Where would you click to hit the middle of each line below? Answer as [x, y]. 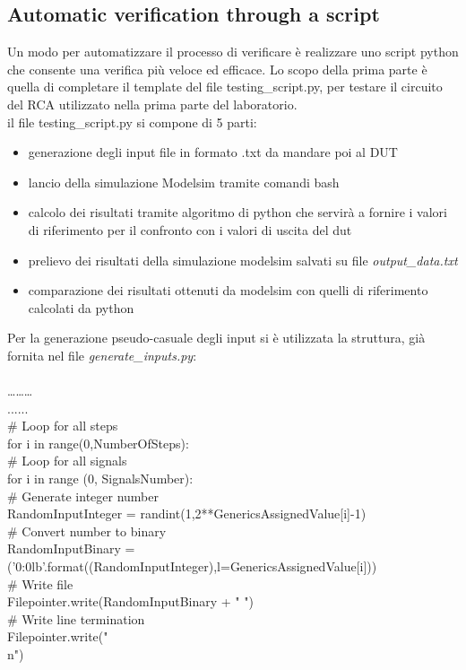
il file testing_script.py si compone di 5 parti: [132, 122]
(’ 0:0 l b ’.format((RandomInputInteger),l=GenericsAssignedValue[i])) [192, 566]
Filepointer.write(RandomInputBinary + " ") [130, 601]
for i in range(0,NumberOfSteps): [98, 443]
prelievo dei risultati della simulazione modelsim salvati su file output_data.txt [243, 260]
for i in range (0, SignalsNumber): [100, 479]
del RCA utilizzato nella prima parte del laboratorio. [152, 104]
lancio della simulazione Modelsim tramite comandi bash [184, 182]
